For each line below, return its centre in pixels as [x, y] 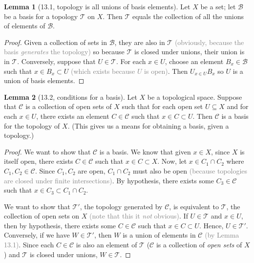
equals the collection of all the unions [188, 16]
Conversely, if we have [37, 235]
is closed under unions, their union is [190, 52]
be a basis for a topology [41, 16]
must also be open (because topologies [190, 170]
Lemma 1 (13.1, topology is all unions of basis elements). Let [97, 6]
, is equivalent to [194, 206]
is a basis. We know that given [145, 151]
